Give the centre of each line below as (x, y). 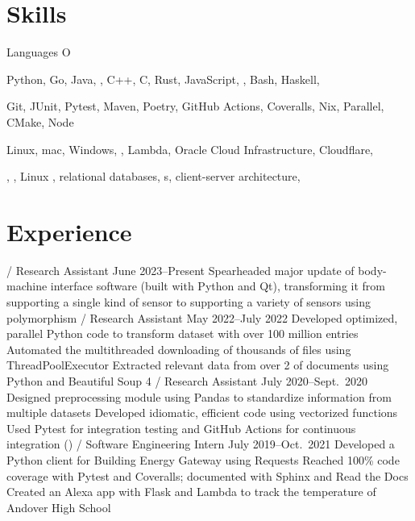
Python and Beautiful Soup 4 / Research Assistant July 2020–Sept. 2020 (187, 380)
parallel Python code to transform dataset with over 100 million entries (183, 333)
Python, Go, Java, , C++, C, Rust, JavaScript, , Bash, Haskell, (163, 79)
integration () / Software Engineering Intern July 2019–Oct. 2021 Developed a (201, 444)
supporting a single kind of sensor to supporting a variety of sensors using (189, 302)
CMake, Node (40, 121)
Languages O (39, 52)
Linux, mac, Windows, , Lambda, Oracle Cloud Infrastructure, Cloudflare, (190, 149)
